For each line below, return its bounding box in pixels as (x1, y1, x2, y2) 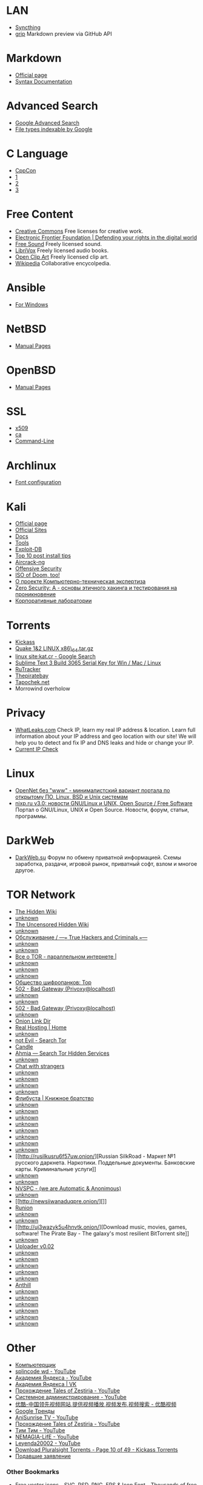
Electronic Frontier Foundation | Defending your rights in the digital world (15, 234, 198, 241)
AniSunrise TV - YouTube (15, 1414, 79, 1421)
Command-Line (15, 437, 55, 445)
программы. (15, 812, 47, 820)
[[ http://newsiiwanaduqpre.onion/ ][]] (15, 1197, 107, 1204)
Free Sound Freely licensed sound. (15, 240, 102, 247)
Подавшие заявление (15, 1452, 72, 1460)
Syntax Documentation (15, 78, 73, 85)
